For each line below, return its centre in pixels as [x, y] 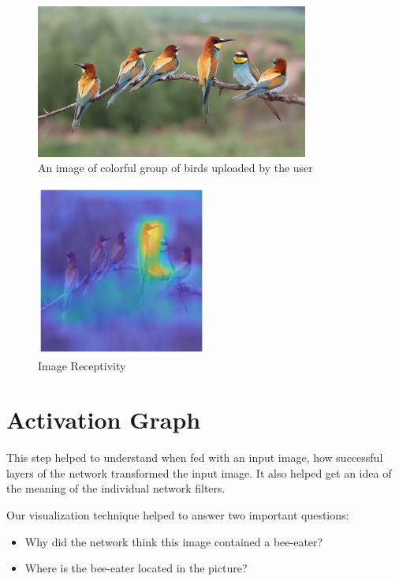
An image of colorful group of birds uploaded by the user [175, 168]
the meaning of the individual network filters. [116, 488]
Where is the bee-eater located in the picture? [136, 568]
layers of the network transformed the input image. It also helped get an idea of [199, 472]
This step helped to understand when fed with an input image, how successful [195, 457]
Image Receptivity [82, 365]
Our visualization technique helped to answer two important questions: [178, 515]
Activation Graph [104, 420]
